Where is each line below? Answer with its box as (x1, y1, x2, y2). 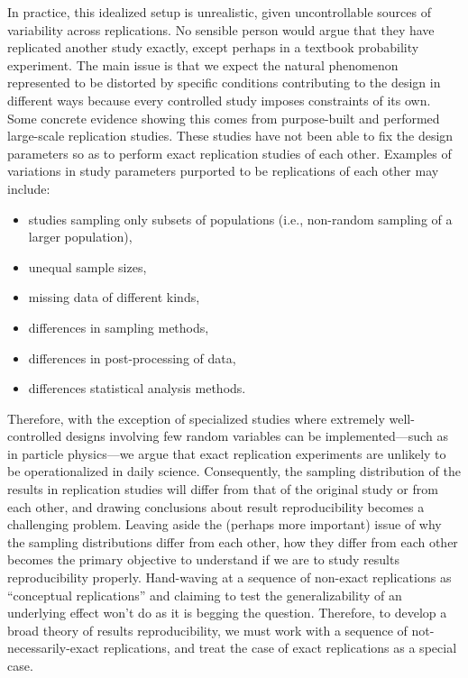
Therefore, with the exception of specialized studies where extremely (7, 408, 385, 427)
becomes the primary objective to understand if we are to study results (7, 550, 399, 569)
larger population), (28, 227, 133, 246)
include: (7, 179, 50, 197)
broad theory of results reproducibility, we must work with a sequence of (7, 620, 408, 639)
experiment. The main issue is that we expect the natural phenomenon (7, 55, 399, 74)
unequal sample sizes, (28, 257, 147, 276)
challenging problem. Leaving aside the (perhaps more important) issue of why (7, 515, 442, 534)
